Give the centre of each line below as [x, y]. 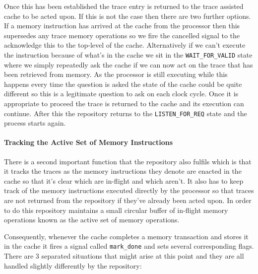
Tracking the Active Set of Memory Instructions [89, 142]
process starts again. [35, 123]
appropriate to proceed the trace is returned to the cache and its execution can [124, 103]
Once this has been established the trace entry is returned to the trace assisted [124, 6]
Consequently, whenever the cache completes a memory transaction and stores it [126, 236]
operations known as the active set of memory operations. [92, 220]
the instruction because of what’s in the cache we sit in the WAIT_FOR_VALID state [128, 54]
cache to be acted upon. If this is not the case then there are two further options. [128, 16]
